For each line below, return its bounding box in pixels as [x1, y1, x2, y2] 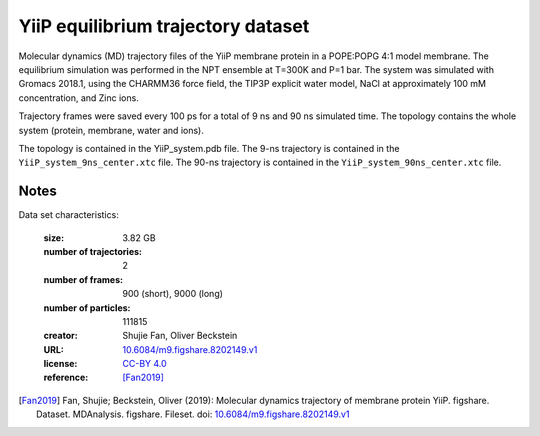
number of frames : [43, 273, 124, 285]
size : [43, 231, 65, 244]
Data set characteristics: [18, 209, 119, 221]
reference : [43, 371, 89, 384]
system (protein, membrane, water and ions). [18, 124, 204, 136]
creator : [43, 330, 79, 342]
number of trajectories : [43, 245, 142, 257]
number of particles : [43, 301, 131, 314]
